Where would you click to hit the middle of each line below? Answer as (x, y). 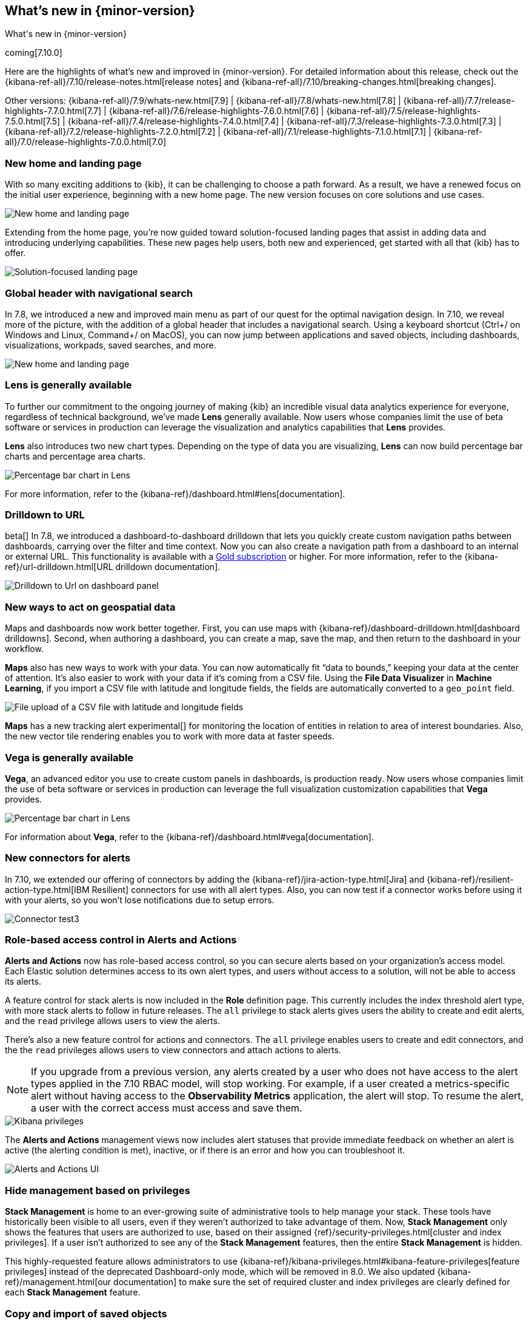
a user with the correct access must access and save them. (167, 1108)
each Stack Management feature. (73, 1292)
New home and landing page (73, 163)
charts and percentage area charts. (75, 456)
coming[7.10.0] (34, 53)
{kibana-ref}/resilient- (470, 879)
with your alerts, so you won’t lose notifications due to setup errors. (140, 900)
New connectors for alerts (68, 858)
